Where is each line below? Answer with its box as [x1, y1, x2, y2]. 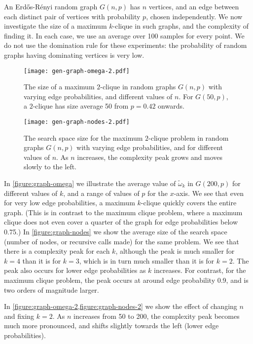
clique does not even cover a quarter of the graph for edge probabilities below [4, 217, 238, 227]
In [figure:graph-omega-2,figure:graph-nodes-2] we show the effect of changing [4, 301, 237, 311]
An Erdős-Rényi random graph [4, 1, 98, 11]
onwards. [158, 101, 184, 111]
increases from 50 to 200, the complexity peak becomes [73, 310, 240, 321]
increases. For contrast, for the [154, 265, 246, 275]
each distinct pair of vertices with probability [4, 11, 141, 21]
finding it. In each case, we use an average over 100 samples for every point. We [4, 30, 245, 40]
